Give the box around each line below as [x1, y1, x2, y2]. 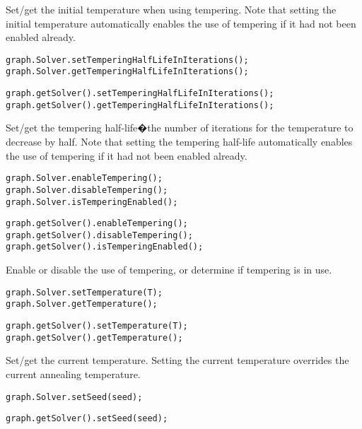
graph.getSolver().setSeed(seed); [6, 413, 168, 424]
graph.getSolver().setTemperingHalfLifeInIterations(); [6, 88, 274, 99]
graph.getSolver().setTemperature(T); [6, 321, 188, 331]
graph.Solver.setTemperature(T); [6, 287, 163, 298]
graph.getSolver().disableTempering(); [6, 230, 193, 240]
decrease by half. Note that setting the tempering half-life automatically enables [6, 134, 353, 148]
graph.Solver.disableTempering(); [6, 184, 168, 195]
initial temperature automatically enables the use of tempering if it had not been [6, 16, 356, 30]
